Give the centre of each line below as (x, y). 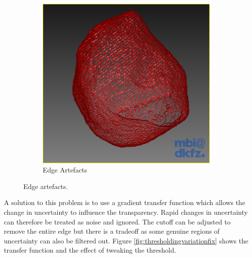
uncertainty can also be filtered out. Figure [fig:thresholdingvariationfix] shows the (126, 240)
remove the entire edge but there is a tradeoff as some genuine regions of (112, 231)
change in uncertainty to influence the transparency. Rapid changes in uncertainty (126, 212)
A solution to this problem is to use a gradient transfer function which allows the (125, 202)
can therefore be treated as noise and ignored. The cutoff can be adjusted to (117, 221)
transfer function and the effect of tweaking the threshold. (90, 250)
